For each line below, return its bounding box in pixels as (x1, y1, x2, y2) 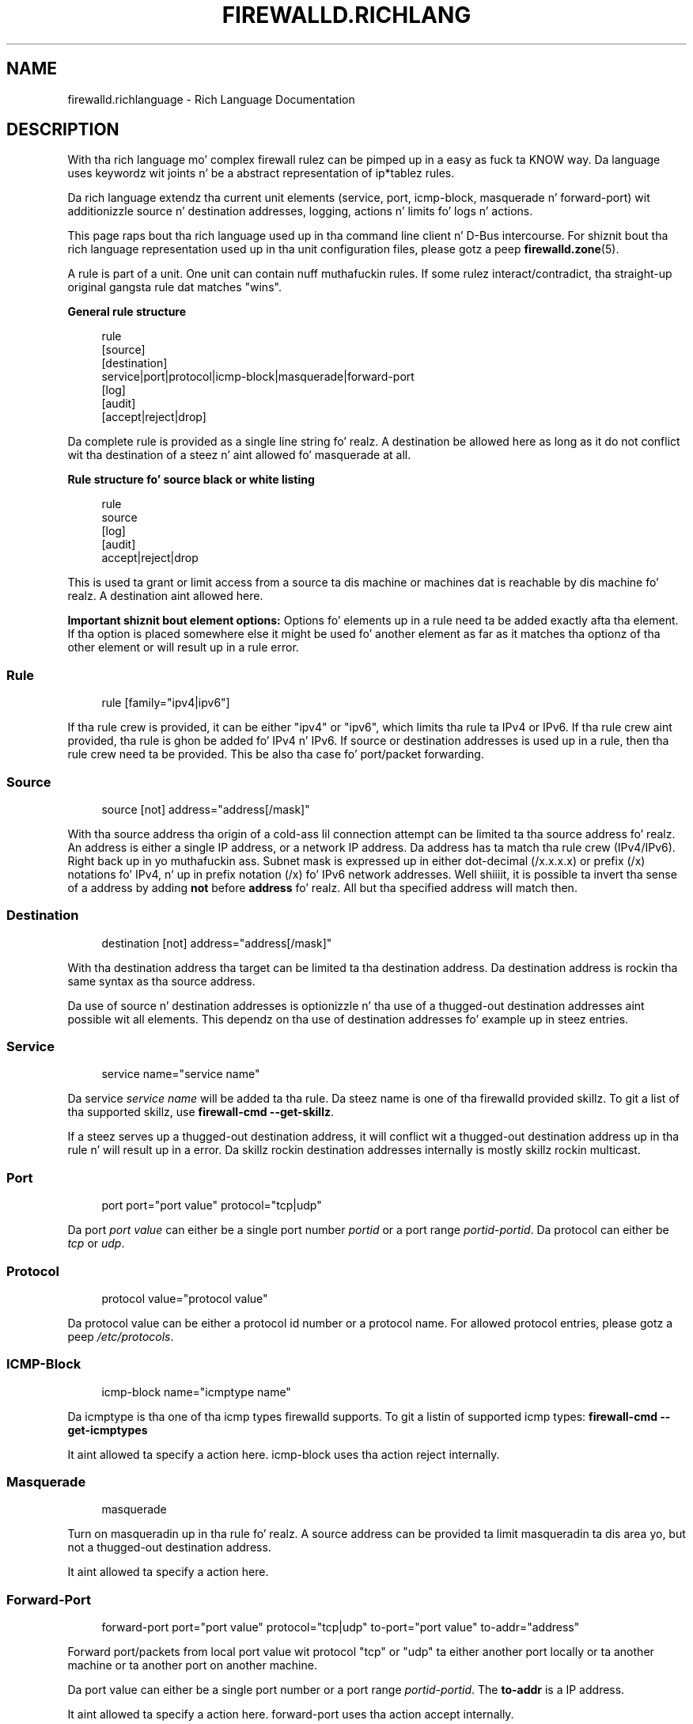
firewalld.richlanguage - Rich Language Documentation (67, 92, 355, 106)
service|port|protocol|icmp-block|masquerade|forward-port (101, 370, 415, 384)
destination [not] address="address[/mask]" (101, 936, 332, 950)
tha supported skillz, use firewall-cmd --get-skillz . (67, 1105, 334, 1119)
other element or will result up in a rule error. (67, 640, 299, 655)
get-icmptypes (67, 1422, 148, 1437)
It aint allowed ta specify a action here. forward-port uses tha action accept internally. (67, 1707, 514, 1722)
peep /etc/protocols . (67, 1329, 174, 1343)
